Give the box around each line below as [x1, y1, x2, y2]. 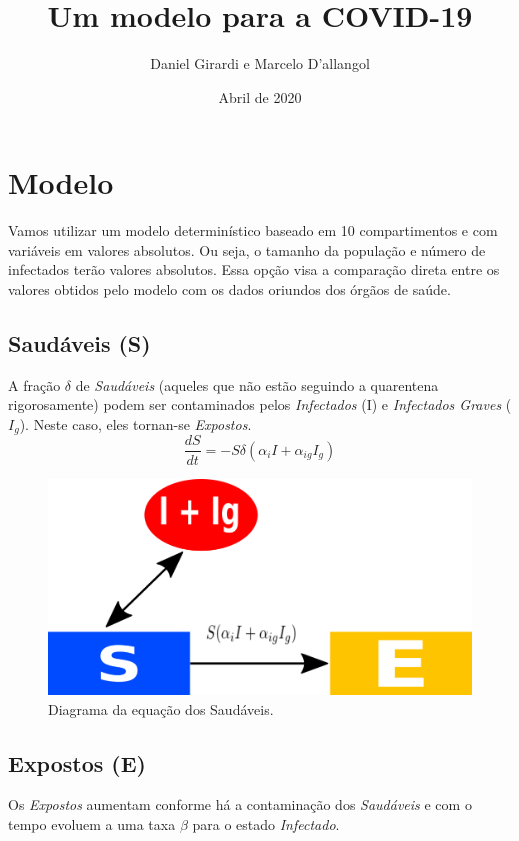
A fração [8, 374, 61, 395]
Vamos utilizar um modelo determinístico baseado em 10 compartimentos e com [8, 220, 498, 241]
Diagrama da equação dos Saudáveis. [48, 698, 274, 719]
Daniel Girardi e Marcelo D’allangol [150, 53, 370, 74]
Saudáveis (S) [8, 328, 151, 359]
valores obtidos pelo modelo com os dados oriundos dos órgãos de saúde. [8, 279, 451, 300]
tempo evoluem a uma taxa [8, 814, 176, 835]
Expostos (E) [8, 747, 147, 778]
